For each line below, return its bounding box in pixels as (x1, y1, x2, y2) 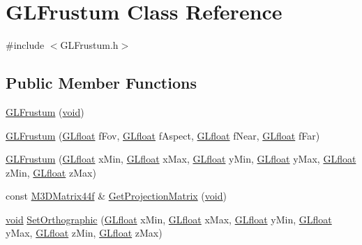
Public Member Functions (6, 72, 197, 94)
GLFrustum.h (60, 38, 119, 52)
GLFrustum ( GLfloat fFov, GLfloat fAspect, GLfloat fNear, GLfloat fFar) (6, 128, 320, 142)
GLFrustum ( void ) (6, 104, 84, 119)
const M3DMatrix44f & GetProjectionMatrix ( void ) (6, 188, 227, 203)
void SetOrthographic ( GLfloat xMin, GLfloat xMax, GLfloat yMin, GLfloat (6, 211, 332, 226)
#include (6, 38, 45, 52)
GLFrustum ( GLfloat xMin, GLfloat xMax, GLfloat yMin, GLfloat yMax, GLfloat (6, 151, 356, 166)
